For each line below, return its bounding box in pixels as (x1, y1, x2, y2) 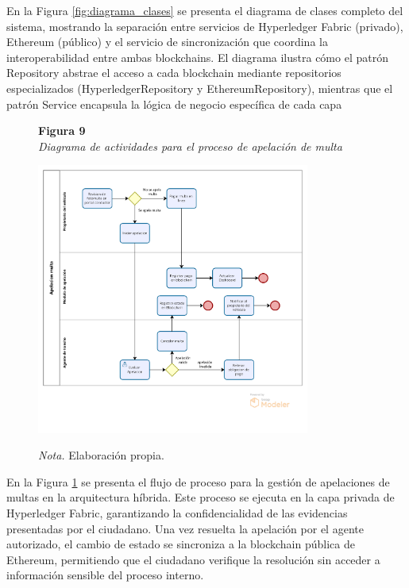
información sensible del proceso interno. (6, 567, 204, 583)
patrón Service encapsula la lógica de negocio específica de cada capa (6, 95, 342, 112)
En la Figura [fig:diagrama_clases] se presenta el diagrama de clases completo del (6, 2, 403, 18)
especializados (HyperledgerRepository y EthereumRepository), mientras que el (6, 79, 393, 96)
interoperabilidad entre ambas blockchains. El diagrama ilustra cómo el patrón (6, 48, 388, 65)
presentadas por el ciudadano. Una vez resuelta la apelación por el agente (6, 520, 364, 536)
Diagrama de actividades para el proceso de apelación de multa (38, 137, 342, 154)
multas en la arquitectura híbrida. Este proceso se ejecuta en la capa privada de (6, 489, 395, 505)
